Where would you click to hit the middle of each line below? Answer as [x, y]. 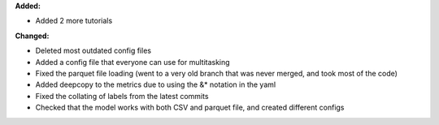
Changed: [32, 36]
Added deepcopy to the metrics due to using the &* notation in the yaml [156, 84]
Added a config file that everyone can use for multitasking [133, 62]
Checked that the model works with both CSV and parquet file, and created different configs [190, 108]
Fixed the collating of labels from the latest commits [122, 96]
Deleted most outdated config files [93, 51]
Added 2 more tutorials [74, 21]
